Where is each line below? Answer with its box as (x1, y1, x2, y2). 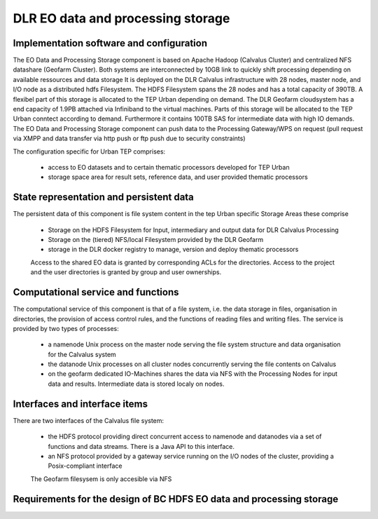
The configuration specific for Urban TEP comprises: (13, 147, 166, 156)
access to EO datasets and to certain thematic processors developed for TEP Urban (48, 163, 290, 171)
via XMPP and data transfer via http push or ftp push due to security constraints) (13, 134, 246, 143)
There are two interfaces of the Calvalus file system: (13, 416, 164, 424)
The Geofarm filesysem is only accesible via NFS (30, 474, 172, 483)
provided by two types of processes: (13, 324, 119, 332)
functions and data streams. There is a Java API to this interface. (48, 442, 234, 450)
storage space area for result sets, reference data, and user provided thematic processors (48, 173, 308, 182)
